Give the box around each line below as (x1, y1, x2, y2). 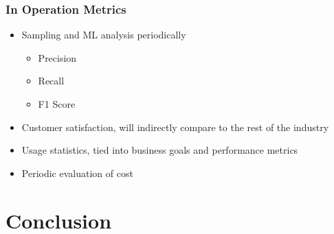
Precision (38, 50, 77, 65)
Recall (38, 73, 65, 88)
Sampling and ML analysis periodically (21, 27, 186, 42)
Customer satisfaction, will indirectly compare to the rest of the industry (21, 119, 329, 134)
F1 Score (38, 97, 76, 110)
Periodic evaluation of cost (21, 165, 133, 180)
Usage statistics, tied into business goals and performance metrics (21, 143, 298, 157)
